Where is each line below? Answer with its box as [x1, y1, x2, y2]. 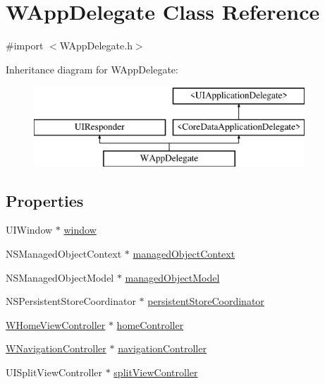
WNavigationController [6, 341, 106, 356]
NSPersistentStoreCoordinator [6, 294, 136, 308]
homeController [116, 317, 184, 332]
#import [6, 38, 44, 53]
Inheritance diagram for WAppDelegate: [6, 61, 178, 76]
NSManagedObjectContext [6, 246, 122, 261]
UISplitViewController [6, 365, 102, 380]
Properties [6, 189, 84, 211]
